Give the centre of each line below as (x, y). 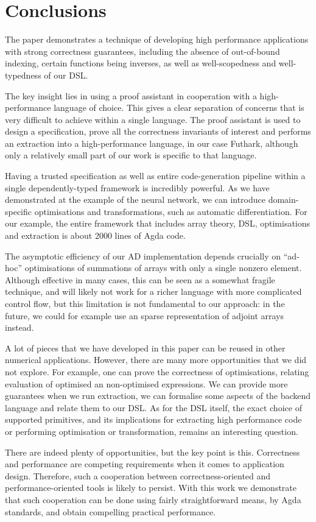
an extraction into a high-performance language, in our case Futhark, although (152, 143)
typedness (23, 75)
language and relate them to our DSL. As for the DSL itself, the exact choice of (153, 407)
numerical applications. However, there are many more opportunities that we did (156, 360)
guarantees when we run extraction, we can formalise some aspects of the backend (158, 396)
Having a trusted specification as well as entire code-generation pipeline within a (155, 176)
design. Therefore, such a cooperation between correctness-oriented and (138, 475)
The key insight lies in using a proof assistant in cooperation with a (131, 95)
